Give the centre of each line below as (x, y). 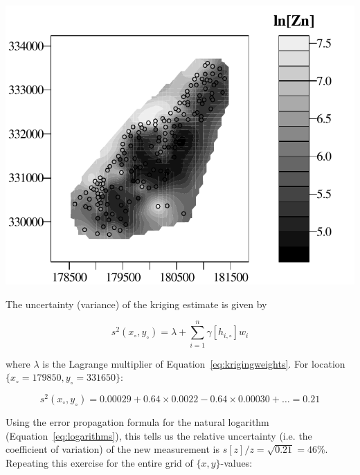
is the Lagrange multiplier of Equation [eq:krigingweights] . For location (194, 363)
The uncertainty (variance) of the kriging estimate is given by (136, 304)
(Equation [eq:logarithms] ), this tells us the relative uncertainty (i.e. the (159, 435)
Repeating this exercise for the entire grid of (99, 462)
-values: (236, 462)
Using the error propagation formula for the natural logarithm (137, 421)
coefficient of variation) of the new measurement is (112, 449)
